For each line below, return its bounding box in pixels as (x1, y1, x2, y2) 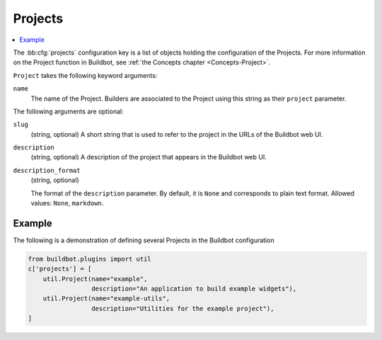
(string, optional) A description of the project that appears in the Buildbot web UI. (30, 153, 267, 161)
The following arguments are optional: (13, 107, 124, 115)
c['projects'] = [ (28, 265, 92, 273)
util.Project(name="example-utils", (42, 295, 170, 302)
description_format (13, 166, 81, 174)
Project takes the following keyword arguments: (13, 71, 158, 79)
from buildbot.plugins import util (28, 255, 151, 263)
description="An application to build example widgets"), (91, 285, 297, 293)
